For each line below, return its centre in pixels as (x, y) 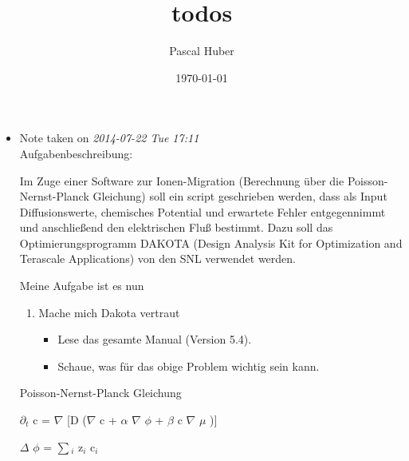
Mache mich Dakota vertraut (109, 312)
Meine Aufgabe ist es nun (82, 286)
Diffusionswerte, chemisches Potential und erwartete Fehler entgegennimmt (203, 211)
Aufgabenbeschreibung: (76, 153)
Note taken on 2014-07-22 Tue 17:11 (109, 138)
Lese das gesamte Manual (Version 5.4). (155, 339)
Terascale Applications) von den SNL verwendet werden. (157, 258)
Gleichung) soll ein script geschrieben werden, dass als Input (240, 196)
